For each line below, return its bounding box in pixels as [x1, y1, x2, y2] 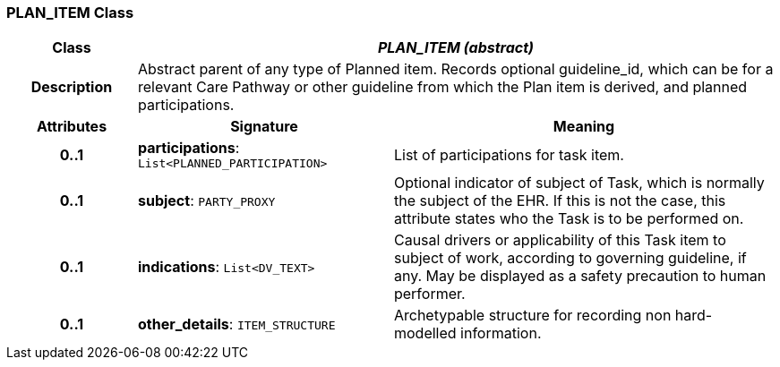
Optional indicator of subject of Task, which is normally [393, 174, 765, 192]
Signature [230, 117, 298, 136]
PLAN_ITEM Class [6, 4, 134, 21]
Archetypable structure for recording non [393, 306, 672, 325]
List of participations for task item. [393, 145, 624, 164]
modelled [393, 324, 457, 343]
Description [30, 78, 113, 97]
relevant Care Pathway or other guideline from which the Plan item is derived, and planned [137, 78, 748, 97]
